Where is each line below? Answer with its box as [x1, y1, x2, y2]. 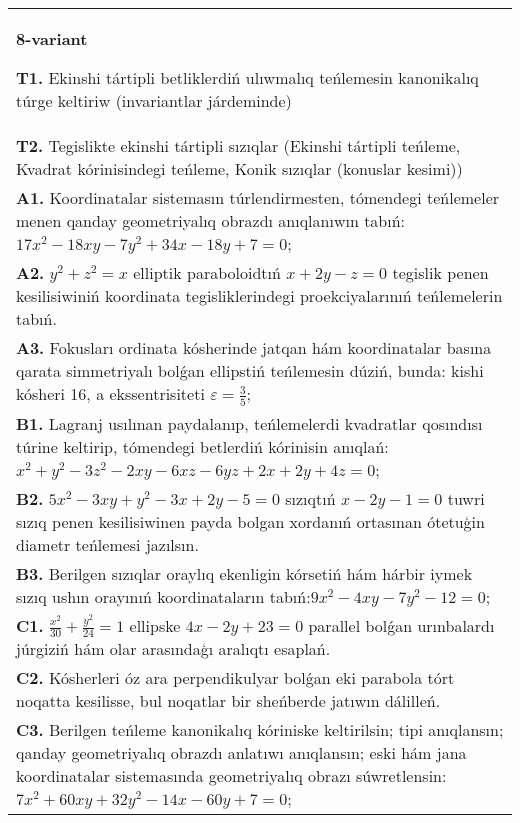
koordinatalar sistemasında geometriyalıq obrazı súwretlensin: [16, 764, 447, 788]
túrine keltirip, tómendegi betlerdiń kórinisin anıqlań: [16, 434, 389, 458]
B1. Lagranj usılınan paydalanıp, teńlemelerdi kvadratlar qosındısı [16, 411, 483, 435]
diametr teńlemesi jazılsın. [16, 532, 199, 556]
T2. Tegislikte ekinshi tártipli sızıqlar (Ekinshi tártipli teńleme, [16, 134, 461, 157]
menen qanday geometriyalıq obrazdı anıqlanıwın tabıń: [16, 209, 406, 232]
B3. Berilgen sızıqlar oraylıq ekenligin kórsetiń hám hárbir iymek [16, 561, 473, 585]
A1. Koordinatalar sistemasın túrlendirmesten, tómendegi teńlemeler [16, 186, 500, 209]
